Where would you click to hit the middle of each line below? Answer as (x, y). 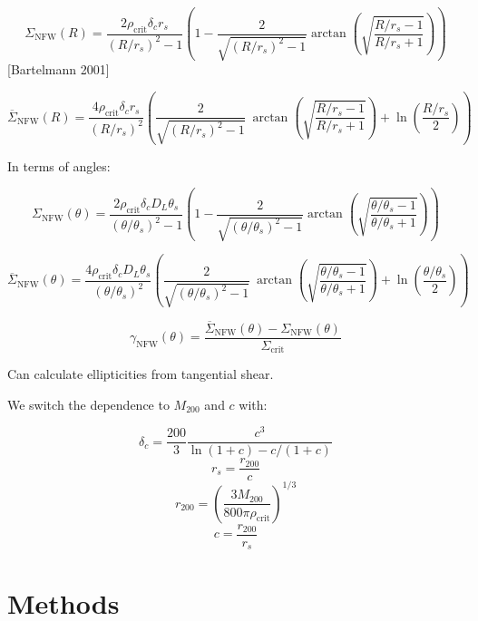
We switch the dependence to (88, 404)
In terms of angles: (59, 165)
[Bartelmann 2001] (59, 69)
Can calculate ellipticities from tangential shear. (141, 374)
